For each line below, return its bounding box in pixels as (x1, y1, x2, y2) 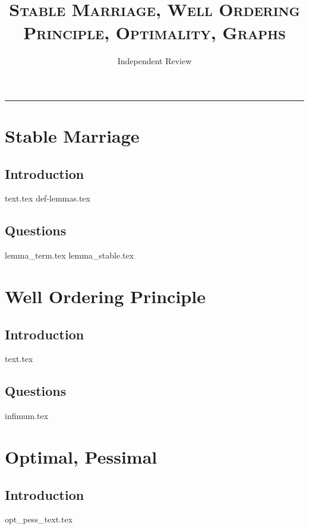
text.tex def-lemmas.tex (5, 192, 90, 204)
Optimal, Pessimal (5, 445, 157, 469)
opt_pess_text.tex (5, 513, 73, 525)
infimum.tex (5, 410, 49, 422)
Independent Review (117, 55, 192, 67)
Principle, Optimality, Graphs (23, 20, 286, 45)
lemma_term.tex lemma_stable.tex (5, 249, 134, 262)
